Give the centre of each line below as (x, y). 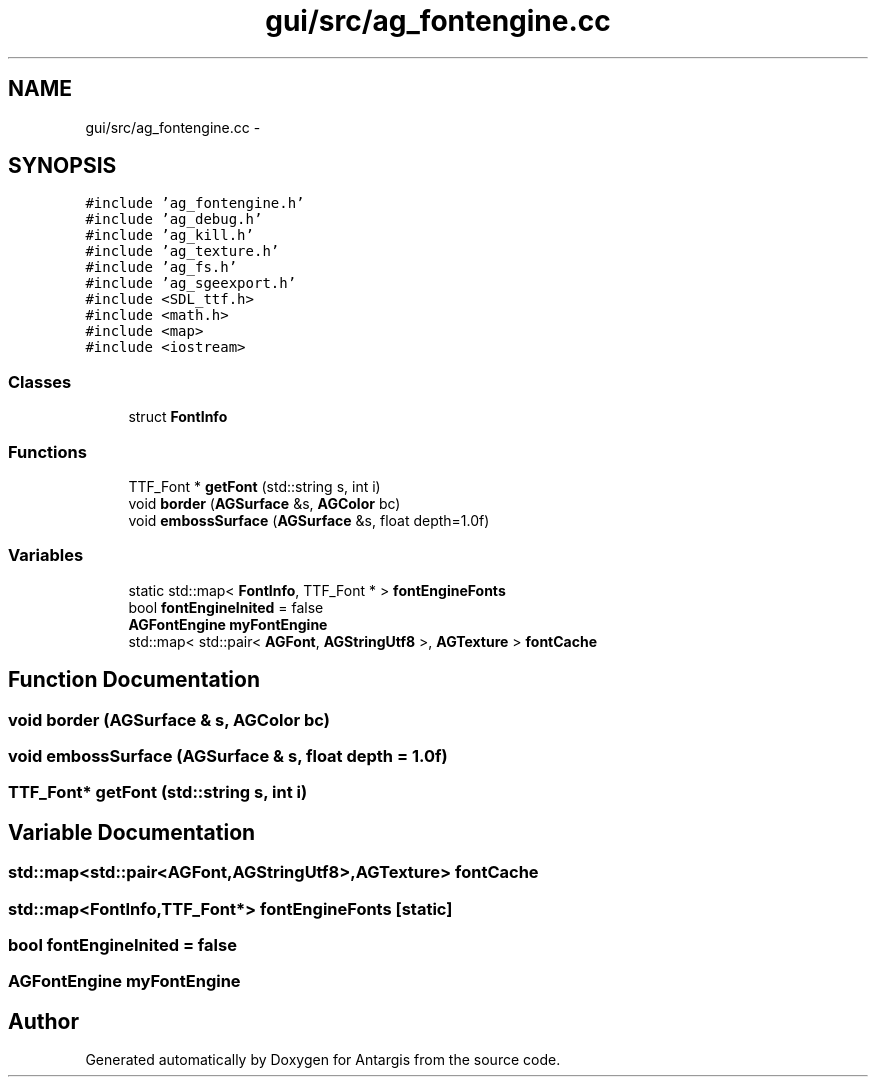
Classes (40, 381)
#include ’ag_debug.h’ (174, 219)
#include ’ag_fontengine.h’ (195, 203)
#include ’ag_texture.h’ (182, 251)
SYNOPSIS (62, 166)
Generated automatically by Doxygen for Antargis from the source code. (323, 1060)
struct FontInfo (178, 417)
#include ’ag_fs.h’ (161, 267)
